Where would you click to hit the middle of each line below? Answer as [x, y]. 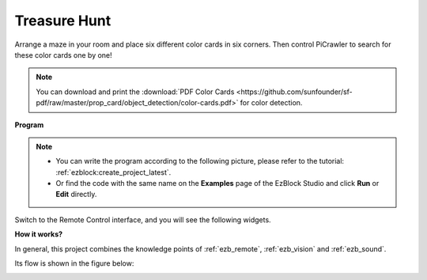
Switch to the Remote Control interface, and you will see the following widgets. [143, 219]
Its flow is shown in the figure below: [74, 263]
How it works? [39, 234]
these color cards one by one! [63, 55]
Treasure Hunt [63, 21]
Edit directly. [76, 195]
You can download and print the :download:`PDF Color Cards [135, 92]
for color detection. [271, 103]
